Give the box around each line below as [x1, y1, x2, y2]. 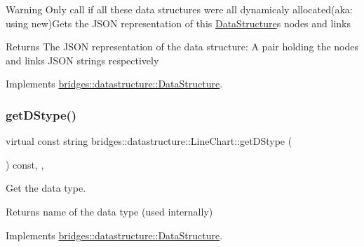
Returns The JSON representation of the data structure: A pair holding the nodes [6, 39, 359, 54]
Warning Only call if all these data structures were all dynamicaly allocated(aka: [6, 2, 353, 16]
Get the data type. [6, 181, 86, 195]
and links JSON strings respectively [6, 52, 159, 67]
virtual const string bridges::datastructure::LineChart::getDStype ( [6, 134, 292, 148]
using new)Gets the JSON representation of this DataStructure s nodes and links [6, 15, 351, 30]
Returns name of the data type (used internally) [6, 204, 213, 218]
